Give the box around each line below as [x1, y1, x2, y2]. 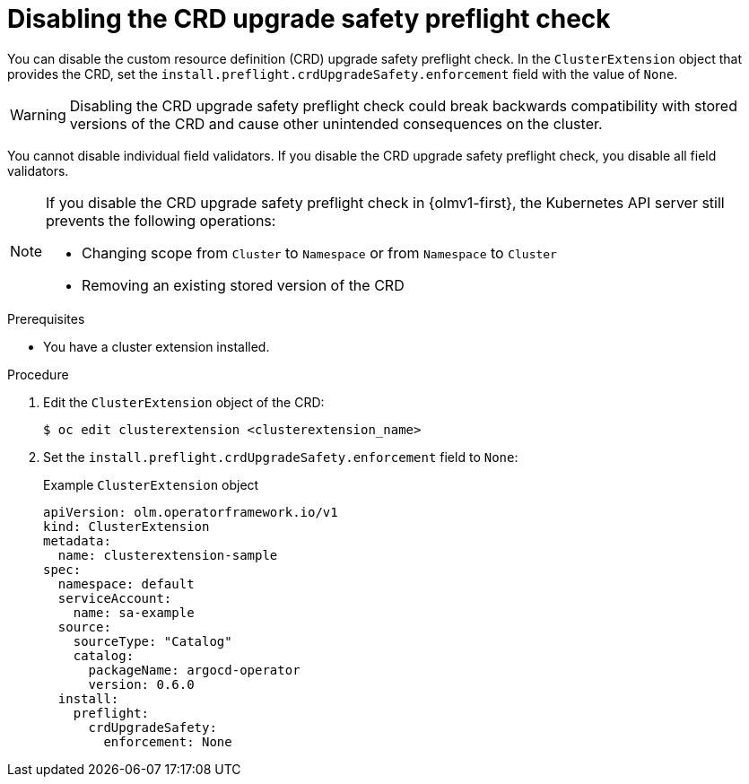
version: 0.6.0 [88, 676, 195, 692]
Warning [10, 105, 66, 124]
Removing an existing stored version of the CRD [82, 275, 405, 294]
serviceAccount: [57, 590, 172, 605]
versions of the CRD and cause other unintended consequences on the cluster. [69, 114, 603, 133]
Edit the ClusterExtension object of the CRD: [43, 394, 325, 410]
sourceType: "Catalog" [73, 633, 232, 649]
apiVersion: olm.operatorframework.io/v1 [43, 504, 338, 519]
